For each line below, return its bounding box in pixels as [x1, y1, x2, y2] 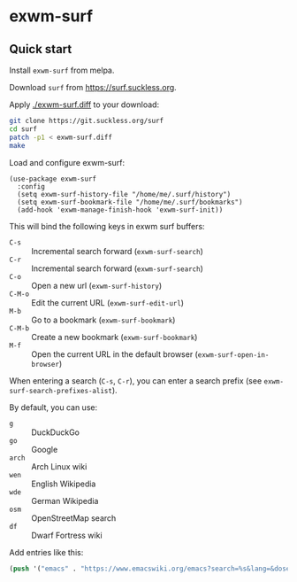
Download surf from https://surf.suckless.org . [9, 82, 177, 92]
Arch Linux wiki [31, 461, 88, 471]
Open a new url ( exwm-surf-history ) [31, 280, 163, 291]
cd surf [9, 124, 38, 134]
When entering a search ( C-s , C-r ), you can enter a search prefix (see [9, 375, 263, 386]
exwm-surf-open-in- [197, 350, 270, 360]
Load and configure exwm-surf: [9, 157, 126, 167]
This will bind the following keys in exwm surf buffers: [9, 221, 205, 231]
